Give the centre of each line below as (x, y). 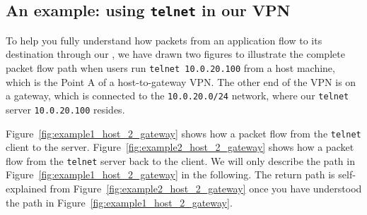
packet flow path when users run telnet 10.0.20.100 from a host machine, (170, 67)
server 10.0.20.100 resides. (65, 109)
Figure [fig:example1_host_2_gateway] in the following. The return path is (170, 174)
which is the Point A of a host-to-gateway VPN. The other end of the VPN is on (181, 81)
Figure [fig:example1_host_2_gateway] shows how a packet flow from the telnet (183, 133)
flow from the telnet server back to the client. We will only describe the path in (180, 160)
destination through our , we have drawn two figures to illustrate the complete (175, 54)
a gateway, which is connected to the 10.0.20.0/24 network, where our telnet (177, 96)
